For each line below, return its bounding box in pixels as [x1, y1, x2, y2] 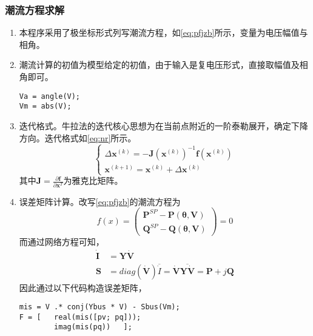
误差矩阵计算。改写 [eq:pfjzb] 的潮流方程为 [19, 195, 181, 207]
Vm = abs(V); [19, 102, 72, 111]
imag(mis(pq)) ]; [54, 323, 132, 332]
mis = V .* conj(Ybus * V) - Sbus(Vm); [19, 303, 180, 312]
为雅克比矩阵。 [63, 174, 123, 187]
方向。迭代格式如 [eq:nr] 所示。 [19, 131, 136, 144]
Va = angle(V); [19, 92, 81, 101]
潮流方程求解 [5, 2, 65, 17]
